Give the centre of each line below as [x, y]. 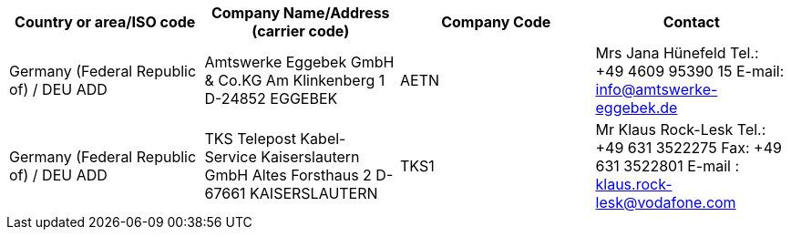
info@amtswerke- [657, 89]
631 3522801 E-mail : [668, 166]
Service [231, 157]
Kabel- [323, 139]
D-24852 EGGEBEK [271, 98]
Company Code [496, 22]
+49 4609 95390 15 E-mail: [690, 71]
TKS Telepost [250, 139]
